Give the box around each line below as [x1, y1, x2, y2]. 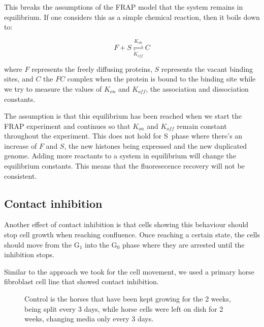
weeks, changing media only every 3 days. [24, 313, 154, 324]
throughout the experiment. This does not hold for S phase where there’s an [4, 130, 243, 141]
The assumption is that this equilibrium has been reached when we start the [4, 111, 242, 121]
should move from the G [4, 239, 80, 250]
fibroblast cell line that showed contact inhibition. [4, 276, 159, 287]
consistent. [4, 170, 37, 181]
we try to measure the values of [4, 83, 102, 94]
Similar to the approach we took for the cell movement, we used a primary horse [4, 266, 255, 277]
